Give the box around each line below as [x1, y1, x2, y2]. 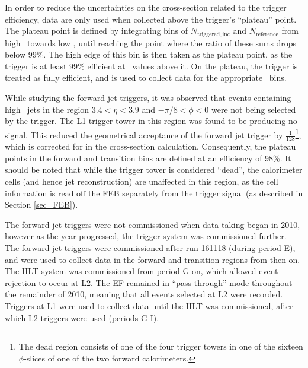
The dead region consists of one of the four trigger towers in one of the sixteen [18, 340, 303, 353]
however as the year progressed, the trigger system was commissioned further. [5, 230, 287, 242]
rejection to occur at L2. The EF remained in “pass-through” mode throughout [5, 276, 293, 288]
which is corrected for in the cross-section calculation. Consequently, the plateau [5, 140, 296, 153]
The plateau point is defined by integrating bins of [5, 24, 188, 37]
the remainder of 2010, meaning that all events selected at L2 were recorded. [5, 288, 283, 300]
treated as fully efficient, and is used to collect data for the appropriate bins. [5, 71, 287, 84]
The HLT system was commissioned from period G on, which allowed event [5, 265, 278, 277]
